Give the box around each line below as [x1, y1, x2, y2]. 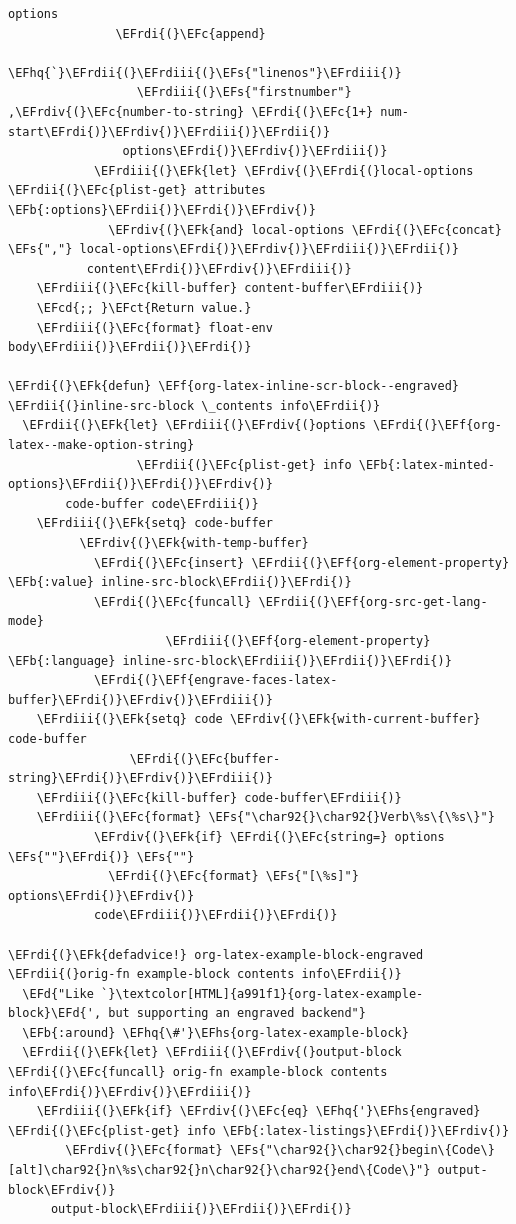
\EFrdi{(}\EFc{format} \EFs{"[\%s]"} [108, 869, 359, 884]
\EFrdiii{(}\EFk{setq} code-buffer [36, 516, 273, 531]
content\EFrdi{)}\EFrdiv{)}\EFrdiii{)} [86, 261, 352, 276]
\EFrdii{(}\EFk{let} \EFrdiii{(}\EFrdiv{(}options [22, 418, 366, 433]
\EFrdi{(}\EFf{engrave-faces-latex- [93, 673, 338, 688]
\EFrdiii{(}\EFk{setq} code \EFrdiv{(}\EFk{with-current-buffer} [36, 712, 481, 727]
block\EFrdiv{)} [8, 1182, 116, 1197]
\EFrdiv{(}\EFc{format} [65, 1143, 223, 1158]
